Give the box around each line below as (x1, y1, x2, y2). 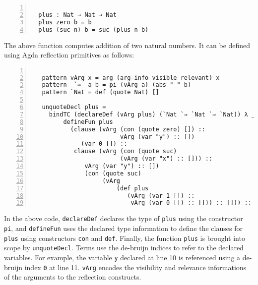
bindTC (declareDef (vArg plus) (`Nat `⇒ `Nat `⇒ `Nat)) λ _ (49, 111, 256, 118)
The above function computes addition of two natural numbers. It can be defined (4, 40, 251, 50)
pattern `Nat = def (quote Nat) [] (42, 89, 159, 96)
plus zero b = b (38, 18, 92, 26)
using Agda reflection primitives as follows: (4, 50, 134, 60)
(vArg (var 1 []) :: (127, 192, 195, 199)
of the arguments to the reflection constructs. (4, 272, 141, 282)
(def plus (116, 184, 149, 192)
